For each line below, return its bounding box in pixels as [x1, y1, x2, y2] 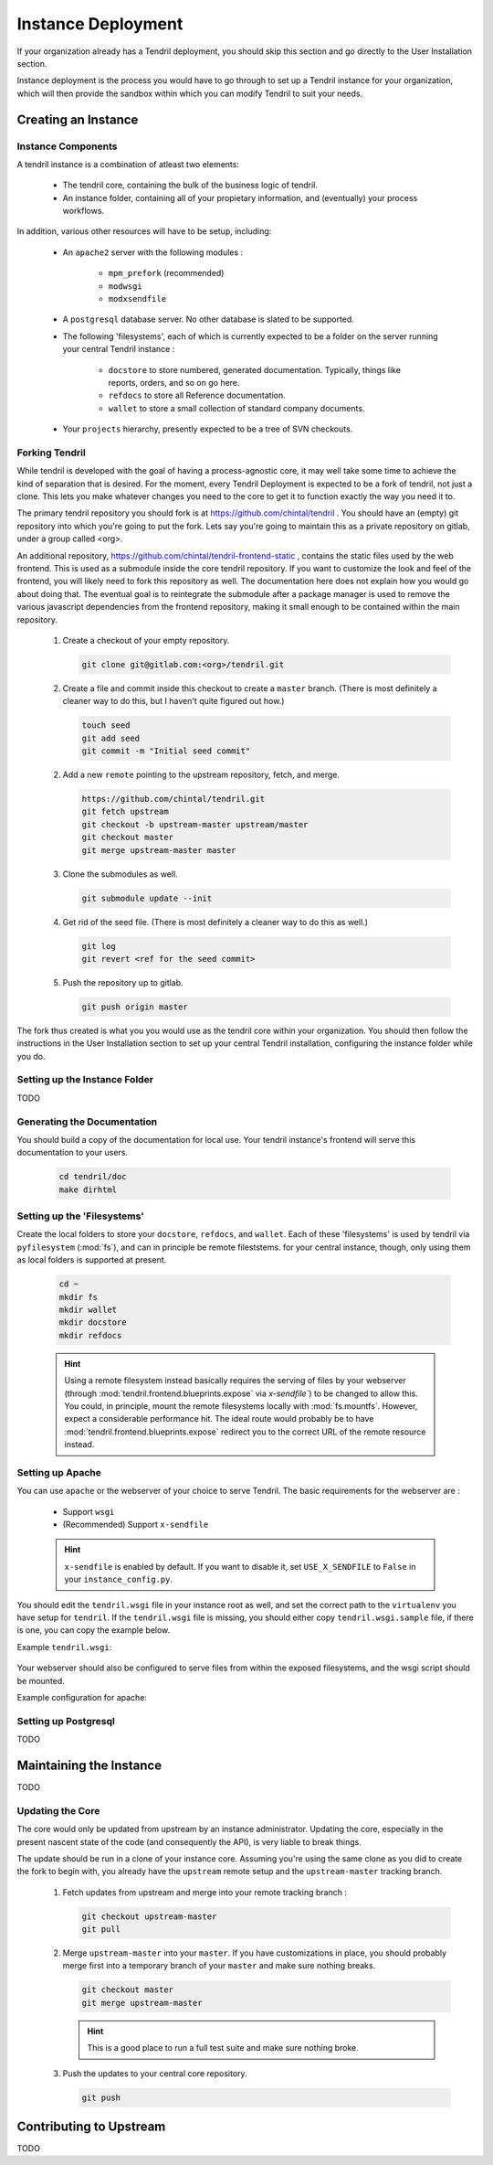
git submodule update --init [81, 892, 213, 903]
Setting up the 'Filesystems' [16, 1210, 145, 1222]
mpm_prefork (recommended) [108, 268, 225, 279]
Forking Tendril [16, 446, 86, 459]
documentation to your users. [16, 1147, 128, 1158]
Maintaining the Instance [16, 1757, 163, 1773]
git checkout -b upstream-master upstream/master [81, 819, 309, 829]
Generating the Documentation [16, 1115, 158, 1128]
